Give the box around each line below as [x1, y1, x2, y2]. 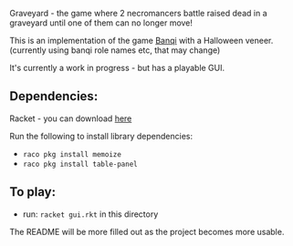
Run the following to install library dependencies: [9, 130, 194, 141]
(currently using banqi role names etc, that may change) [9, 45, 221, 56]
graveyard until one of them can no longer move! [9, 17, 194, 28]
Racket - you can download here [9, 113, 132, 124]
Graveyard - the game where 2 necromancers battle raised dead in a [9, 8, 267, 18]
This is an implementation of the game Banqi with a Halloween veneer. [9, 36, 274, 46]
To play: [9, 184, 57, 200]
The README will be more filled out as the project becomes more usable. [9, 226, 285, 237]
